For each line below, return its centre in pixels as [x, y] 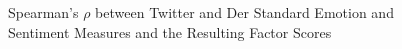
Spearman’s [43, 12]
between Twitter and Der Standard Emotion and [244, 12]
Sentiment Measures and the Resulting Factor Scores [170, 31]
